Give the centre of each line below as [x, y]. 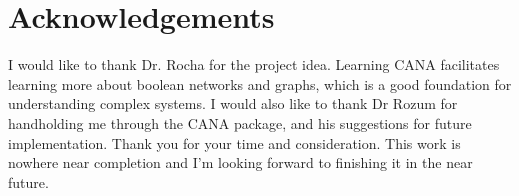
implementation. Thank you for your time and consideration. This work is [234, 142]
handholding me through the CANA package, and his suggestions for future [240, 122]
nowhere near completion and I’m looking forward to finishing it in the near [240, 162]
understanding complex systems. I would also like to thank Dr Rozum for [233, 103]
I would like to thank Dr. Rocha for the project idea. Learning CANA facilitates [254, 64]
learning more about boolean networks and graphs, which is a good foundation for [260, 83]
